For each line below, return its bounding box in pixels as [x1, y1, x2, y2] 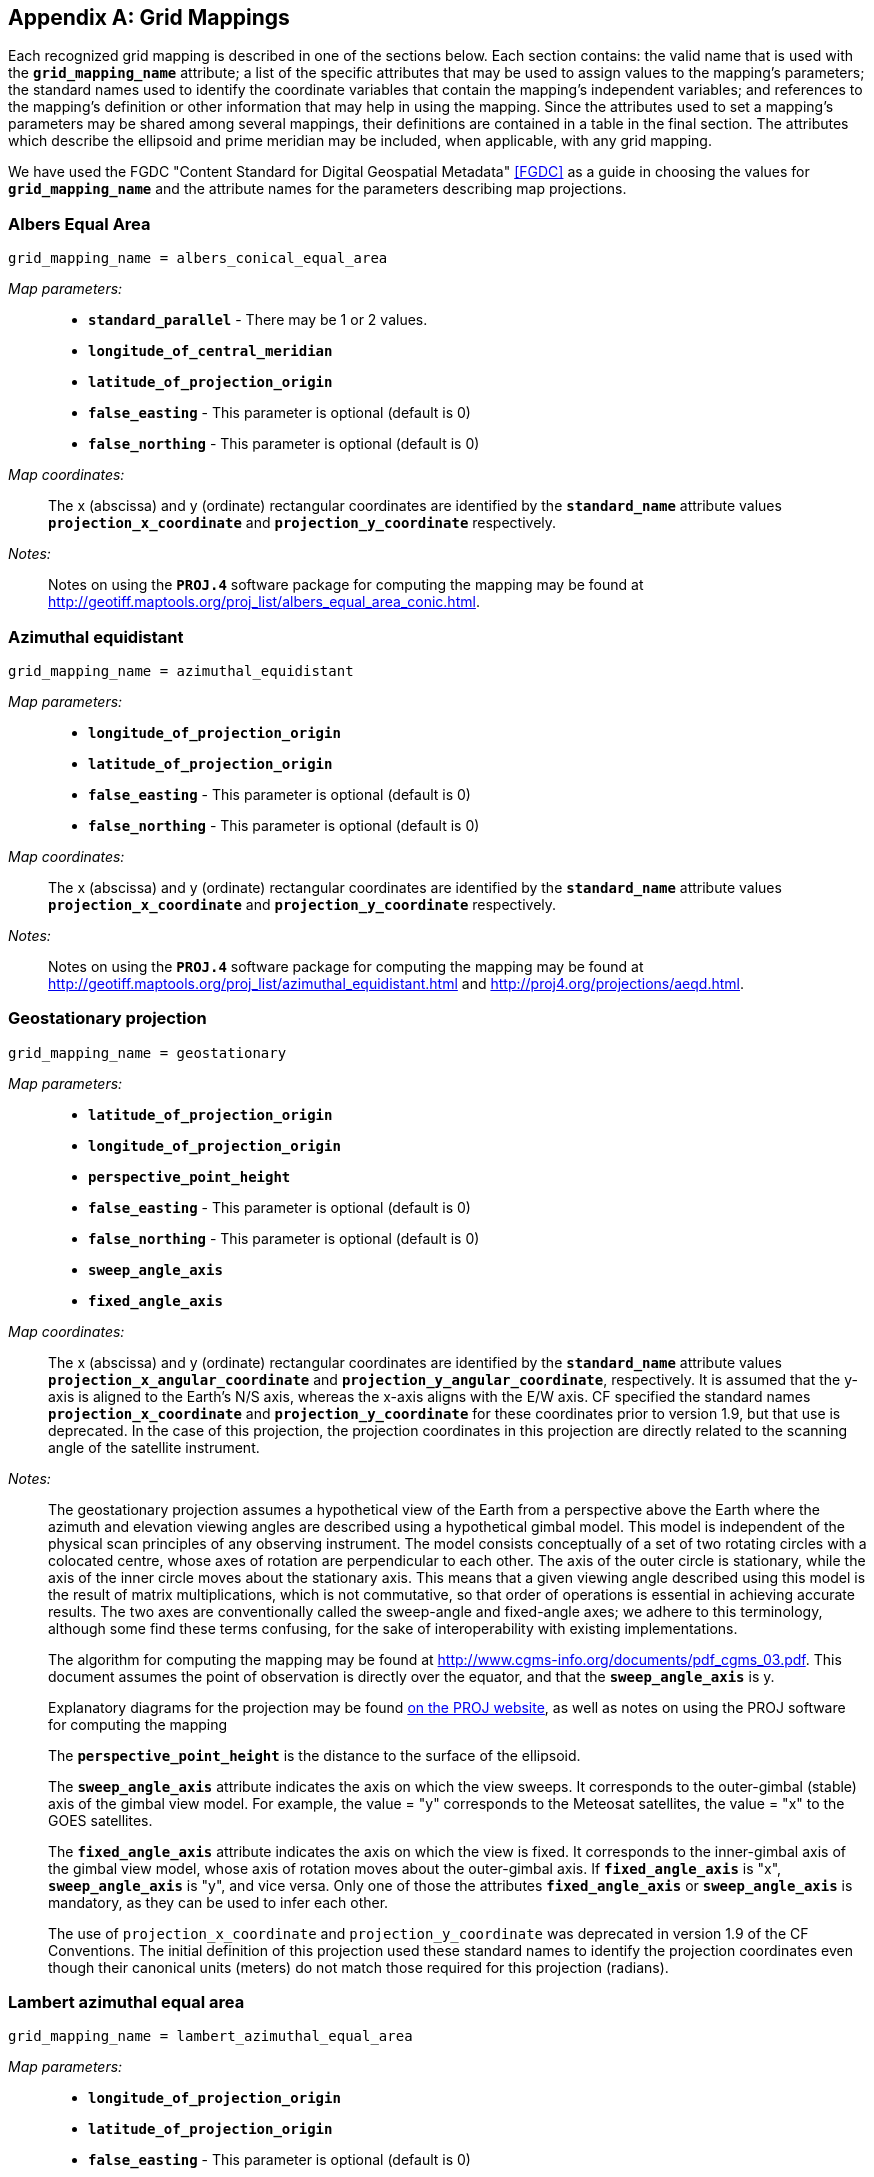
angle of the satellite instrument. [48, 1438, 260, 1456]
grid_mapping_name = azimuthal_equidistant [8, 662, 354, 679]
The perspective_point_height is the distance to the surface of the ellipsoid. [48, 1746, 581, 1764]
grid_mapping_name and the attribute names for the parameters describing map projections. [8, 180, 627, 198]
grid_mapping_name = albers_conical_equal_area [8, 250, 388, 267]
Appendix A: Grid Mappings [8, 5, 290, 30]
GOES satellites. [48, 1811, 153, 1829]
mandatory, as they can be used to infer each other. [48, 1893, 389, 1911]
